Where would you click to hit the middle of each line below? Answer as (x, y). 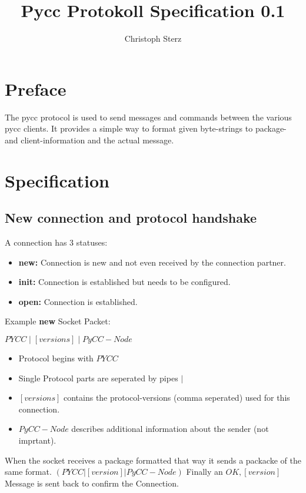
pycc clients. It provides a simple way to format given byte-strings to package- (146, 128)
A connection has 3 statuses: (56, 242)
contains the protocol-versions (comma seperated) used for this (177, 398)
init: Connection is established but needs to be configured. (124, 282)
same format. (28, 472)
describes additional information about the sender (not (170, 429)
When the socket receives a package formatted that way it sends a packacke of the (153, 460)
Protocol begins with (56, 358)
